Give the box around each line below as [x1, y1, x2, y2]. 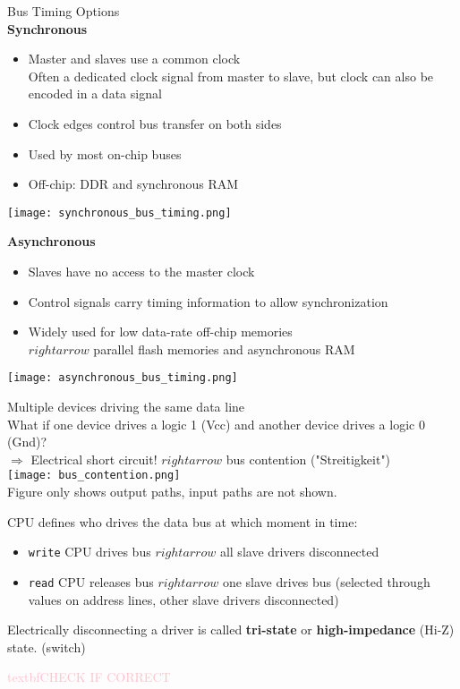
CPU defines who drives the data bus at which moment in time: [7, 512, 358, 531]
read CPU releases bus [28, 572, 154, 591]
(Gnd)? [7, 432, 47, 451]
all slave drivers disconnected [219, 542, 379, 561]
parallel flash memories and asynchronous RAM [93, 339, 355, 358]
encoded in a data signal [28, 84, 162, 103]
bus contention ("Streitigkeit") [226, 449, 391, 468]
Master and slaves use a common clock [28, 49, 241, 68]
